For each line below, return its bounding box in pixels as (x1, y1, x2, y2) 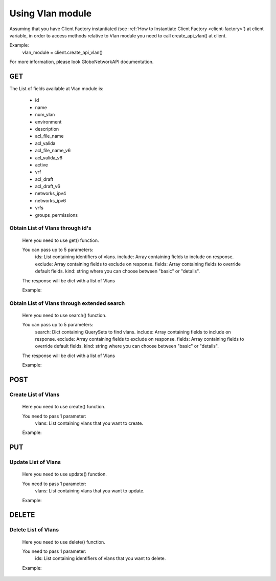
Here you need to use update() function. (22, 471, 107, 478)
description (35, 126, 59, 132)
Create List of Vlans (9, 391, 60, 398)
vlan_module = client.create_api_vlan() (22, 49, 103, 55)
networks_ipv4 (35, 190, 66, 197)
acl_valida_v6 (35, 154, 63, 161)
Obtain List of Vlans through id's (9, 224, 91, 232)
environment (35, 118, 62, 125)
